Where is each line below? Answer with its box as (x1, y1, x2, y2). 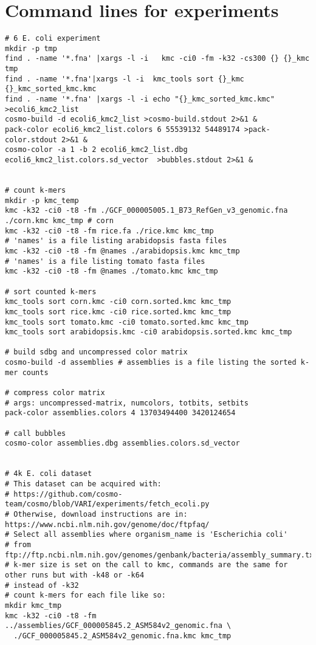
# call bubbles (5, 429, 66, 438)
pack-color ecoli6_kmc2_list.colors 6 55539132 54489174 (5, 125, 240, 134)
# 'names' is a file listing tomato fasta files (5, 257, 205, 266)
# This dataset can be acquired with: (5, 480, 162, 488)
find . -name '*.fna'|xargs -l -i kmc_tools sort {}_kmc (5, 74, 244, 83)
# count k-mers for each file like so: (5, 591, 166, 600)
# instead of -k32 (5, 581, 79, 590)
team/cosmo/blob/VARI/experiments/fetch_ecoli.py (5, 500, 210, 509)
